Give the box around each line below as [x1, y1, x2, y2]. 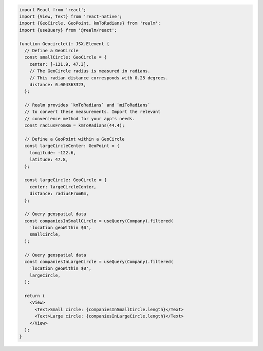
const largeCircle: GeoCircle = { [24, 177, 107, 183]
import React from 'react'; [19, 7, 86, 12]
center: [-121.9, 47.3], [29, 61, 89, 67]
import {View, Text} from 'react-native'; [19, 14, 122, 19]
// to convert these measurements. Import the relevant [24, 109, 161, 114]
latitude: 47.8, [29, 157, 68, 163]
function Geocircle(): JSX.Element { [19, 41, 110, 46]
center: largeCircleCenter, [29, 184, 97, 189]
